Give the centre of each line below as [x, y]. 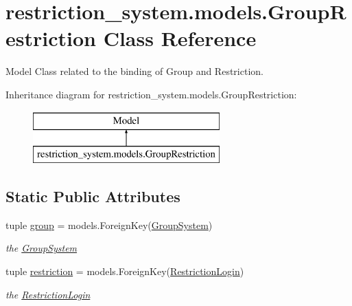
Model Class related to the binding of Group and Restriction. [134, 71]
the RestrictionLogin [48, 294]
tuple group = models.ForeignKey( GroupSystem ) [109, 225]
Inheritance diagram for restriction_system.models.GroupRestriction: [151, 94]
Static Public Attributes [93, 196]
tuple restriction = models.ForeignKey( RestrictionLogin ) [125, 271]
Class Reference [180, 38]
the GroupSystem [42, 248]
